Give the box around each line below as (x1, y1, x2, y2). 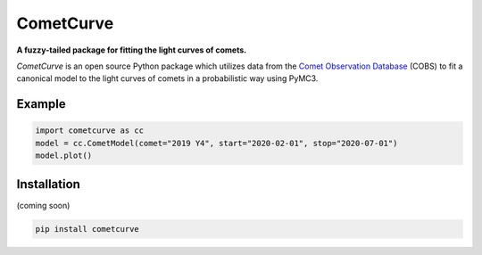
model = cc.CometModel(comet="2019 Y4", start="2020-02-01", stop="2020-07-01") (35, 138, 398, 148)
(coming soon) (16, 200, 71, 210)
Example (16, 96, 66, 111)
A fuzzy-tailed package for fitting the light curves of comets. (16, 45, 247, 55)
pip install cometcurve (35, 224, 140, 234)
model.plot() (35, 151, 93, 160)
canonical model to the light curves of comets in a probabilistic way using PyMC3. (16, 73, 319, 84)
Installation (16, 177, 80, 192)
